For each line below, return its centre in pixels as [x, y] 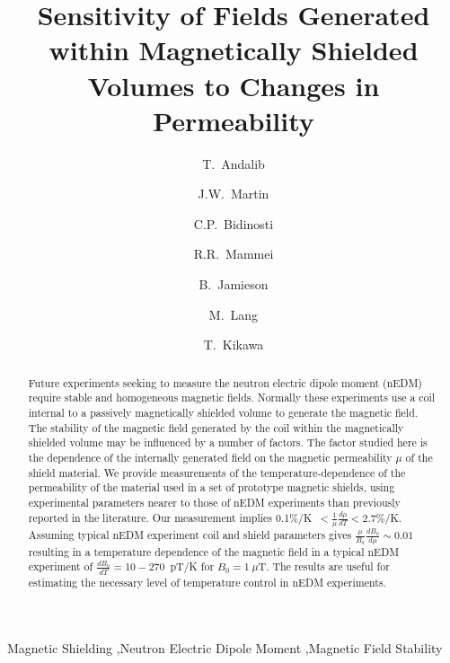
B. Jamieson [234, 284]
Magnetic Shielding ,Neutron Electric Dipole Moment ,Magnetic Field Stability [225, 648]
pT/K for [192, 566]
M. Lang [234, 314]
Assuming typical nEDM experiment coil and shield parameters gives [190, 534]
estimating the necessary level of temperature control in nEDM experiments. [207, 582]
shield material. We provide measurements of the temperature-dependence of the [217, 472]
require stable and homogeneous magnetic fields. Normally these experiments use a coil [232, 398]
